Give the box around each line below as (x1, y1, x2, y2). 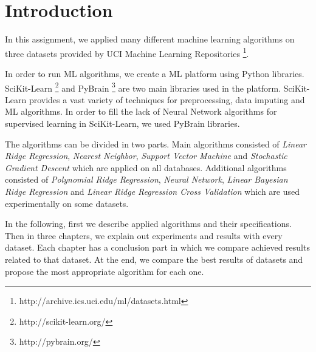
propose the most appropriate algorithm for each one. (5, 265, 204, 277)
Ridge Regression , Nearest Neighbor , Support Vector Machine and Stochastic (5, 149, 287, 162)
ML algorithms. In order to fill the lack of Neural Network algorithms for (5, 105, 277, 118)
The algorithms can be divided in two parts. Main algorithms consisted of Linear (5, 137, 307, 150)
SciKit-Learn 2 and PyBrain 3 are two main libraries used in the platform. (5, 80, 281, 94)
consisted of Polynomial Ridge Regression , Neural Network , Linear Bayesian (5, 173, 288, 186)
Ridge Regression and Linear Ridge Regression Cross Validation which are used (5, 184, 300, 197)
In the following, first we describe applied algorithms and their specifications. (5, 217, 292, 230)
